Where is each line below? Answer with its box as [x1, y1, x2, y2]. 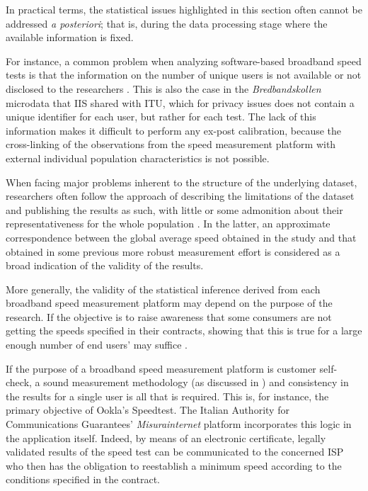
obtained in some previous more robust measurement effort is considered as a [6, 244, 340, 259]
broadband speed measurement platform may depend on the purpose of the [6, 295, 333, 310]
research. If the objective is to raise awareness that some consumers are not [6, 309, 332, 324]
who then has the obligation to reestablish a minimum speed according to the [6, 458, 342, 473]
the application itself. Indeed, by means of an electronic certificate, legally [6, 430, 326, 445]
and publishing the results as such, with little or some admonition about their [6, 202, 343, 217]
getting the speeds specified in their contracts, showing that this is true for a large [6, 323, 362, 338]
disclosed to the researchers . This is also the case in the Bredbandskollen [6, 81, 321, 96]
